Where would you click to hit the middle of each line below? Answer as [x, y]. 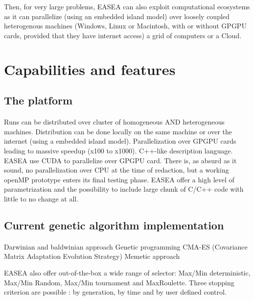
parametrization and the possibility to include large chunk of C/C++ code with [124, 189]
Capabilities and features [90, 69]
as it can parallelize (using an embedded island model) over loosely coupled [117, 16]
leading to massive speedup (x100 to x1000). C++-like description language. [118, 150]
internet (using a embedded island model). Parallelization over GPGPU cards [120, 141]
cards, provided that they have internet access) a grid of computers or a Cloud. [123, 35]
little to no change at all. [41, 198]
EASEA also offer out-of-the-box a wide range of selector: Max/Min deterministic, [127, 273]
